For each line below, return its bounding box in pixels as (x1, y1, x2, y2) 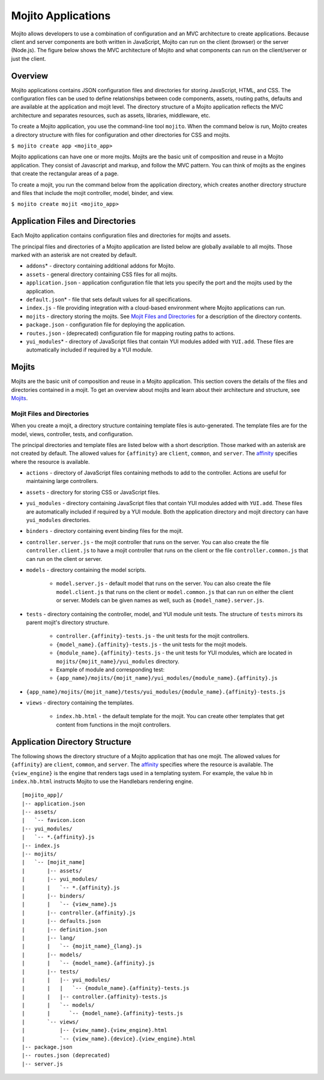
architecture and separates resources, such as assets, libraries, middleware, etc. (11, 112, 211, 119)
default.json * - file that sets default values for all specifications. (26, 296, 192, 303)
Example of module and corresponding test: (56, 666, 165, 673)
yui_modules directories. (26, 517, 91, 524)
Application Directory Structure (11, 737, 131, 747)
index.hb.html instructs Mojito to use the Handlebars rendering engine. (11, 778, 194, 785)
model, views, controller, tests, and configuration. (11, 430, 134, 437)
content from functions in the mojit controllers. (56, 721, 171, 728)
